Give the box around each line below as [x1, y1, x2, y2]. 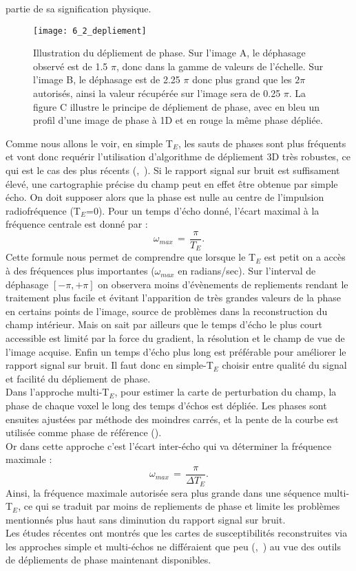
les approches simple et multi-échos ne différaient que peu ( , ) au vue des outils [6, 539, 342, 553]
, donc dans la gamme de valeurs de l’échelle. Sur [116, 58, 324, 73]
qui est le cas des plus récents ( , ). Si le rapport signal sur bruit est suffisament [6, 163, 340, 177]
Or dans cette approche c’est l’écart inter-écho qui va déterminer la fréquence [6, 438, 332, 453]
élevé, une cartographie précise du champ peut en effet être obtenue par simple [6, 176, 338, 191]
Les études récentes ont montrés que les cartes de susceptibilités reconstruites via [6, 526, 348, 540]
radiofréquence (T [6, 203, 81, 217]
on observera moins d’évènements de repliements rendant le [98, 277, 348, 291]
